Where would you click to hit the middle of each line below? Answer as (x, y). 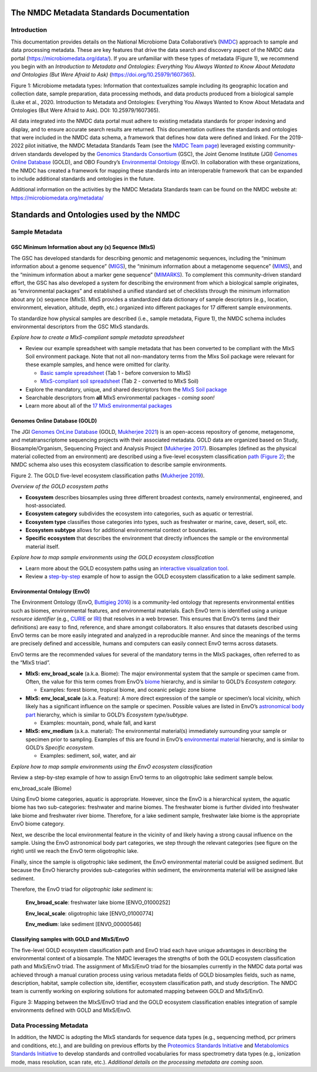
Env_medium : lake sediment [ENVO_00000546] (83, 924)
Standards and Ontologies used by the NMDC (95, 215)
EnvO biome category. (38, 824)
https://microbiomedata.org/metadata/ (57, 198)
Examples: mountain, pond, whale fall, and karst (98, 723)
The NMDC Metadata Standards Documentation (100, 13)
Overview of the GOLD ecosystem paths (60, 486)
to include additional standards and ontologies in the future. (83, 179)
